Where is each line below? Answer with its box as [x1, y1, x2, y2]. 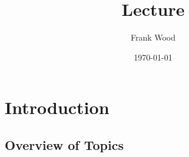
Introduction [5, 95, 110, 119]
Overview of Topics [5, 135, 124, 153]
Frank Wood [130, 31, 176, 44]
